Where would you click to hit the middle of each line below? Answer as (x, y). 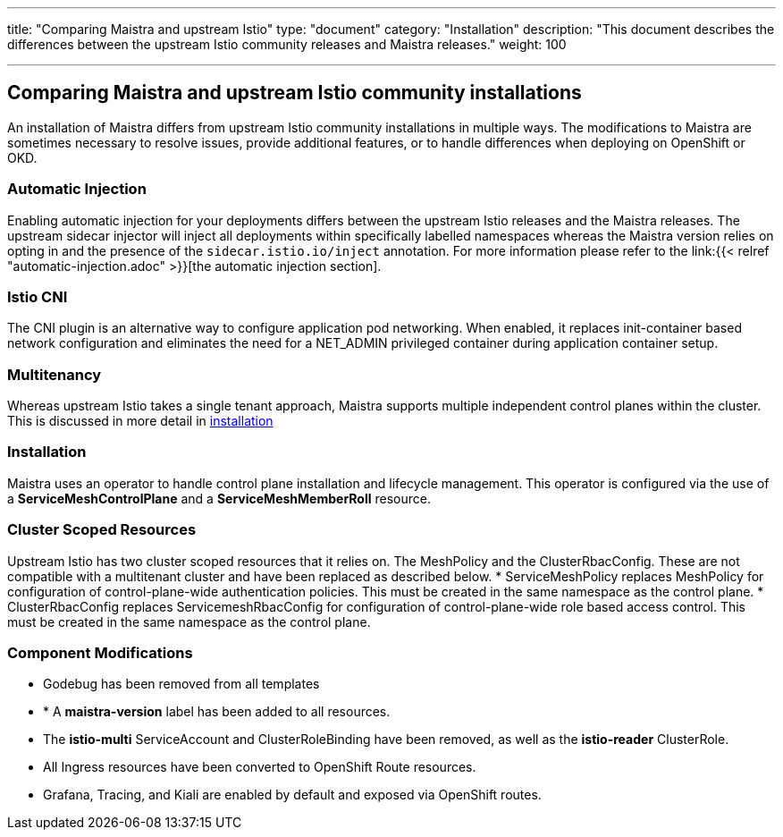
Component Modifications (100, 652)
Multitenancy (55, 374)
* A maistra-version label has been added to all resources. (217, 712)
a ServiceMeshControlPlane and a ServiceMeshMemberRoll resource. (219, 498)
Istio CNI (38, 296)
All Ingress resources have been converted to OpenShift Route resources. (260, 767)
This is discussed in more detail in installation (140, 421)
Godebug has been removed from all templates (181, 684)
